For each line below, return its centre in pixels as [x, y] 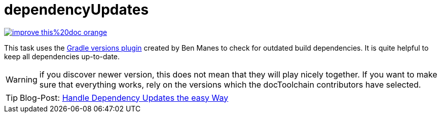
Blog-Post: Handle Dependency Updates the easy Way [124, 97]
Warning [22, 79]
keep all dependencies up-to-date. [62, 56]
